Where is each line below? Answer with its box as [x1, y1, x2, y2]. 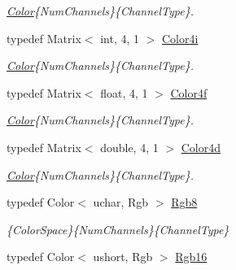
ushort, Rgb [93, 248, 153, 265]
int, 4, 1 [100, 29, 139, 46]
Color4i [162, 29, 199, 46]
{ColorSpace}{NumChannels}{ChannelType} [7, 220, 229, 237]
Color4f [170, 84, 208, 101]
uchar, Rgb [93, 194, 149, 211]
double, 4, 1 [100, 138, 159, 155]
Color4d [181, 138, 221, 155]
